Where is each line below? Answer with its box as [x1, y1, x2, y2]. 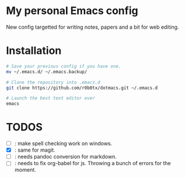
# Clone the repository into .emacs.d [6, 79, 100, 85]
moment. [14, 166, 36, 173]
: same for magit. [14, 146, 55, 153]
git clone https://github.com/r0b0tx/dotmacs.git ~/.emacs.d [6, 85, 158, 91]
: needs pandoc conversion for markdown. [14, 153, 117, 160]
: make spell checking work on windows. [14, 140, 113, 147]
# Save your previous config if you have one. [6, 63, 121, 69]
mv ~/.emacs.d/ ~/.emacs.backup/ [6, 69, 88, 74]
